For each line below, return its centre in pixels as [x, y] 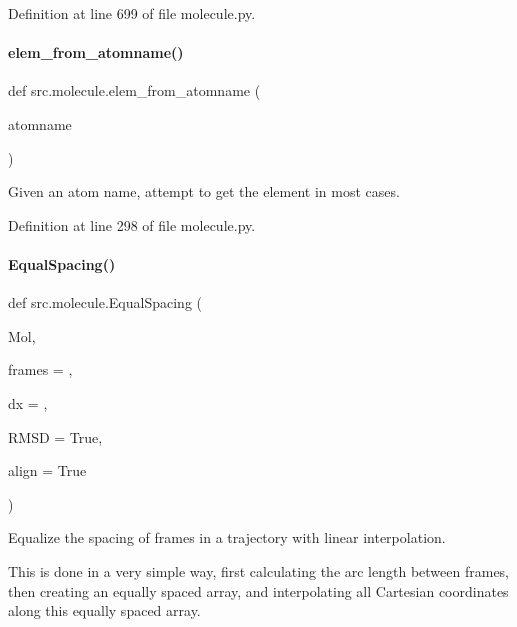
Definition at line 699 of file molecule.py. [132, 13]
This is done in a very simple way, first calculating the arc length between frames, [259, 570]
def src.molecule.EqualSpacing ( [105, 302]
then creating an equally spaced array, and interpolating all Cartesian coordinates [258, 590]
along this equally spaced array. [104, 610]
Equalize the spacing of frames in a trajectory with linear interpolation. [227, 537]
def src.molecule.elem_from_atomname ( [134, 90]
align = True [47, 470]
